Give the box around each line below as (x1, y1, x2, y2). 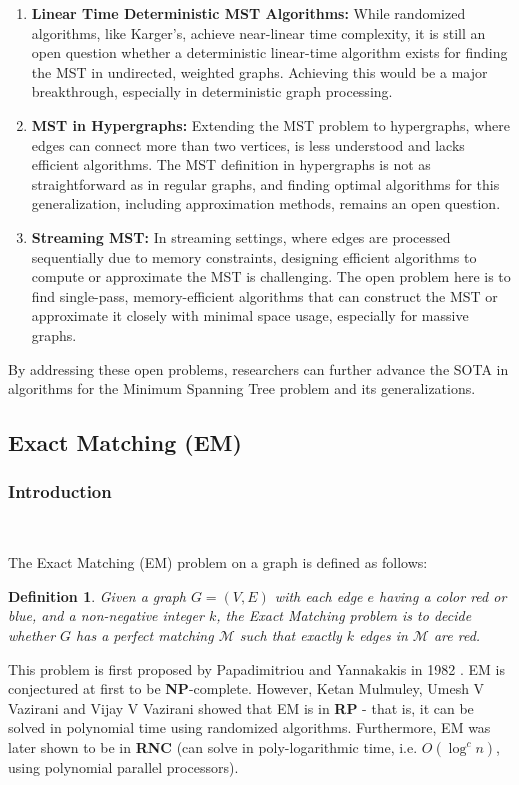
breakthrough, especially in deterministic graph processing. (31, 81, 393, 102)
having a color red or (379, 585, 507, 606)
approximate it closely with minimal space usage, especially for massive (31, 305, 469, 326)
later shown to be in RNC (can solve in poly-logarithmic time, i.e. (8, 737, 418, 758)
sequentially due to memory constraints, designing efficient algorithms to (31, 246, 477, 267)
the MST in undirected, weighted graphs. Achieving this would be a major (31, 61, 488, 82)
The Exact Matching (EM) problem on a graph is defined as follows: (8, 552, 428, 573)
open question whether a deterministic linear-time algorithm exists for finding (31, 42, 508, 63)
